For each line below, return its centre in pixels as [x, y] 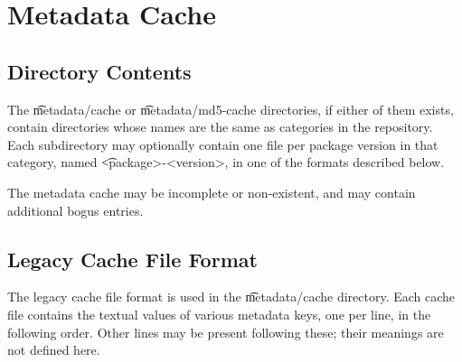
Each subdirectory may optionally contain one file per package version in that [223, 144]
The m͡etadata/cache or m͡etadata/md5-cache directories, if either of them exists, [231, 109]
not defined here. [54, 350]
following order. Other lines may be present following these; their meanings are [226, 332]
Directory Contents [99, 71]
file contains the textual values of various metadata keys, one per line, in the [219, 314]
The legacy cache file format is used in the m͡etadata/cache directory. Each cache [231, 297]
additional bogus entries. [75, 210]
